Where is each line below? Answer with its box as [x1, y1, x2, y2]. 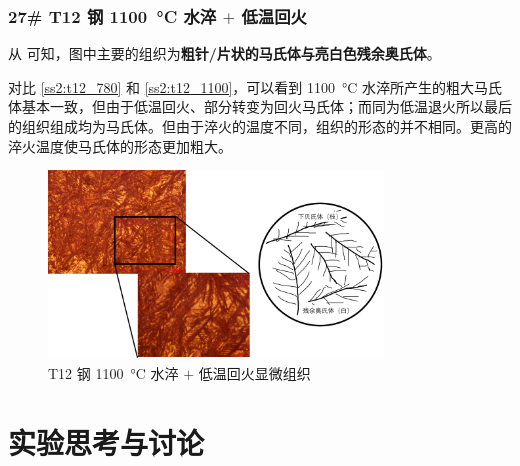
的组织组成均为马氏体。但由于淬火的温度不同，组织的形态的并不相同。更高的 [8, 116, 512, 136]
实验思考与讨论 [8, 421, 205, 462]
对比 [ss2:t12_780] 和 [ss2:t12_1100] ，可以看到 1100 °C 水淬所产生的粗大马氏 [8, 76, 502, 97]
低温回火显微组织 [198, 362, 311, 383]
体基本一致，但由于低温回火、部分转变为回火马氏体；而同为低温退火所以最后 [8, 96, 512, 117]
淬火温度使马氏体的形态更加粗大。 [8, 135, 232, 156]
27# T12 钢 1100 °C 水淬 [8, 3, 217, 28]
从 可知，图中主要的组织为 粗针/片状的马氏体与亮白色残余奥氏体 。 [8, 43, 441, 64]
